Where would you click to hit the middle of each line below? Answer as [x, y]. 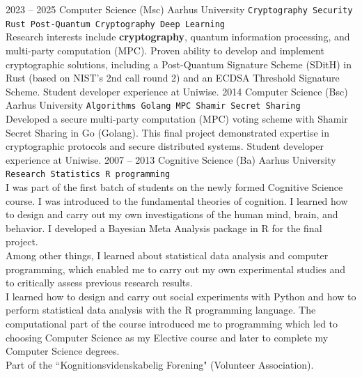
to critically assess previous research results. [99, 283]
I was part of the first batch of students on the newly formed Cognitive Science [174, 186]
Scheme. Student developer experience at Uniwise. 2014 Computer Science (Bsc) [177, 91]
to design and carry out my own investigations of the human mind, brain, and [172, 214]
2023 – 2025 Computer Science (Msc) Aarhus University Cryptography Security [179, 9]
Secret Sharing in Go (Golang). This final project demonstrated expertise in [167, 132]
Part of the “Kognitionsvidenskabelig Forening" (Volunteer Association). [160, 364]
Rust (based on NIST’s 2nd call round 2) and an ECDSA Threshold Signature [173, 78]
